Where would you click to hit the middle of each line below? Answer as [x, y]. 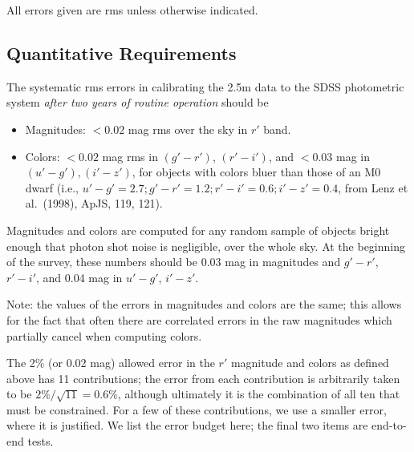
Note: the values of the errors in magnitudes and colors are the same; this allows [204, 304]
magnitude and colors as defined [310, 363]
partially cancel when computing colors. [104, 335]
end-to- [389, 425]
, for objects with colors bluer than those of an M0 [256, 172]
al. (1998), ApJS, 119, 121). [94, 203]
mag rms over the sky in [188, 129]
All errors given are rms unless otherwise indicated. [132, 10]
